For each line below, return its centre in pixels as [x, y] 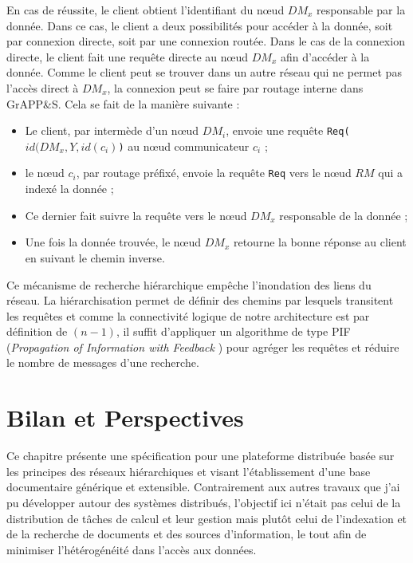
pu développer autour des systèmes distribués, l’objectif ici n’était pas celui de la [204, 502]
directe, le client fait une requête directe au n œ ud [128, 56]
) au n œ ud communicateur [184, 146]
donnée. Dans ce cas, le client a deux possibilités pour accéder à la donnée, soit [200, 25]
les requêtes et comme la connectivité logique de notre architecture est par [188, 315]
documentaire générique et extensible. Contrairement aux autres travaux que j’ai [203, 487]
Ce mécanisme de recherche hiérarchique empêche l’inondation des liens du [189, 284]
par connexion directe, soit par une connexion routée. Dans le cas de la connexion [206, 41]
